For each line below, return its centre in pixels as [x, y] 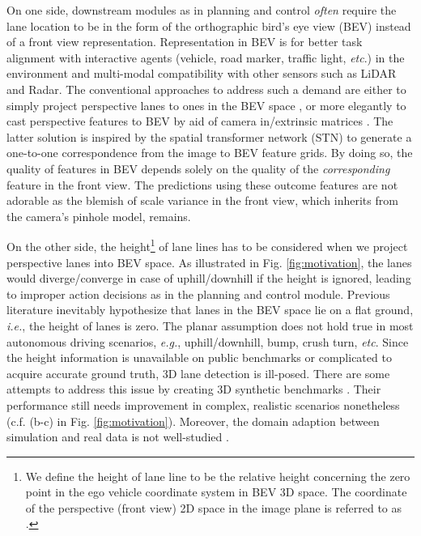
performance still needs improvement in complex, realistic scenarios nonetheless [203, 404]
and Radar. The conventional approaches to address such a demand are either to [206, 89]
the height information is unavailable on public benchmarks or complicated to [199, 357]
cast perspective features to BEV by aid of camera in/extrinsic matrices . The [200, 121]
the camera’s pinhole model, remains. [99, 216]
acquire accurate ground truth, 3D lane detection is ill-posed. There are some [198, 373]
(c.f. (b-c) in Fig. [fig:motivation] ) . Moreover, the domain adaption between [193, 421]
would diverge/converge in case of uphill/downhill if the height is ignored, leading [209, 278]
